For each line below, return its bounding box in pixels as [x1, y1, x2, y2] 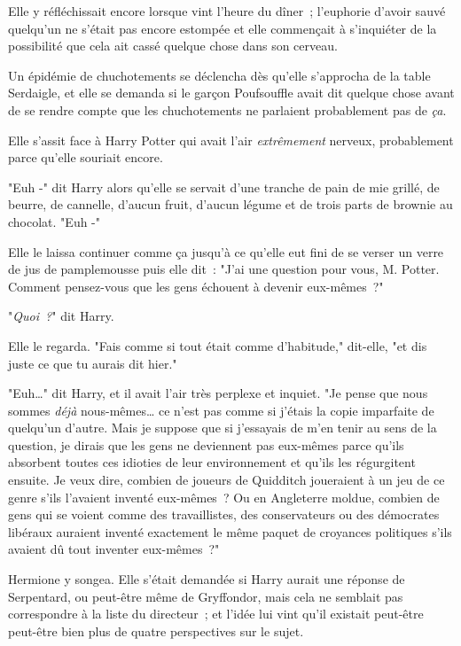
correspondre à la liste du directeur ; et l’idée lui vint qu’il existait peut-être [8, 604, 424, 623]
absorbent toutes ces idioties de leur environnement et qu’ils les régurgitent [8, 453, 416, 471]
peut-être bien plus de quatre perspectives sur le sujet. [8, 621, 304, 640]
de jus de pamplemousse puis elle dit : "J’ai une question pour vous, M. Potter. [8, 260, 440, 278]
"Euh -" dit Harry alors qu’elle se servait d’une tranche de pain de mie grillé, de [8, 177, 440, 196]
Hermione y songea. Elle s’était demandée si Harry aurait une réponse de [8, 570, 405, 588]
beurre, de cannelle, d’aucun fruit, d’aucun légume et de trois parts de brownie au [8, 195, 453, 214]
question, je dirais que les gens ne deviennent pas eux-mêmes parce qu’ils [8, 435, 404, 454]
